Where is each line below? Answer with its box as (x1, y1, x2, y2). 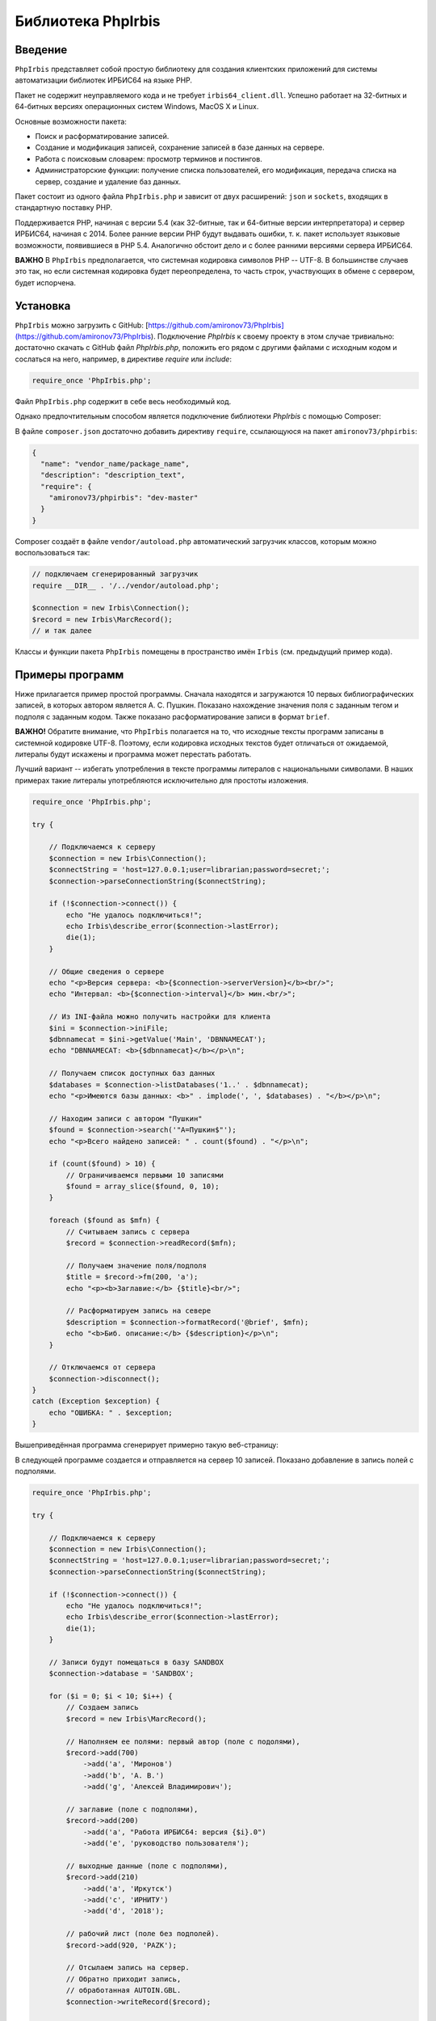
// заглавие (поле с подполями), (65, 1804, 199, 1814)
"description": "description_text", (40, 470, 186, 480)
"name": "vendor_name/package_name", (40, 459, 190, 468)
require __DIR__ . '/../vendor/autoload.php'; (31, 580, 220, 590)
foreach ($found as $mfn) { (48, 1216, 161, 1225)
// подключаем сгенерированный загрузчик (31, 570, 199, 579)
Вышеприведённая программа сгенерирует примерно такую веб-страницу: (15, 1440, 279, 1450)
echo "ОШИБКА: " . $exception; (48, 1407, 173, 1417)
